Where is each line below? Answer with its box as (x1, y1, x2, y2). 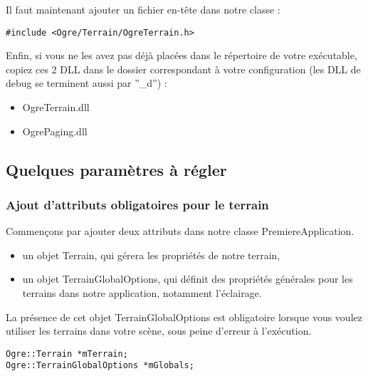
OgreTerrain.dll (22, 100, 90, 115)
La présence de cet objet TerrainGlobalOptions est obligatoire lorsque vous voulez (6, 309, 362, 324)
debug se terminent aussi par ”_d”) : (6, 75, 167, 90)
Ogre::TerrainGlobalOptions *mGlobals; (6, 360, 194, 371)
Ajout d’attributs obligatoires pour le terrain (6, 195, 269, 213)
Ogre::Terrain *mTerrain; (6, 348, 128, 359)
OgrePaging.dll (22, 123, 88, 138)
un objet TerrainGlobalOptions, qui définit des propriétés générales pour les (22, 271, 353, 286)
